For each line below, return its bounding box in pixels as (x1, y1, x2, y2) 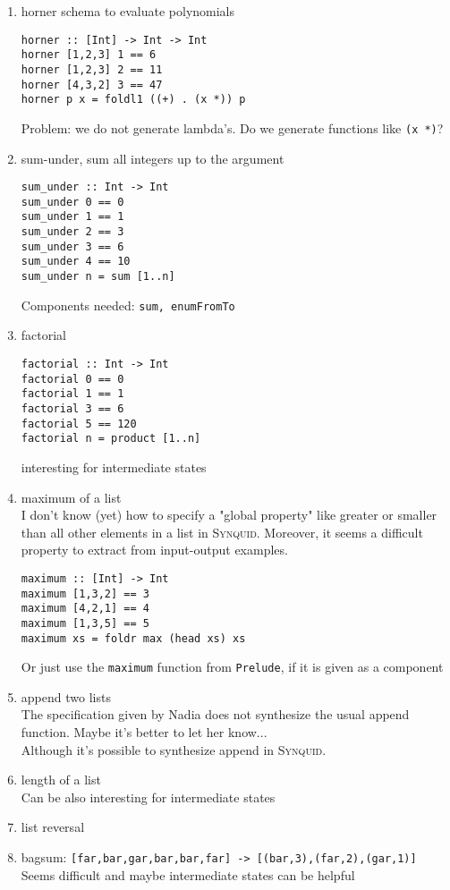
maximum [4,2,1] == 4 (21, 602, 149, 615)
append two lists (21, 687, 111, 706)
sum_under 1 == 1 (21, 210, 124, 224)
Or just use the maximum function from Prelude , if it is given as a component (21, 657, 444, 676)
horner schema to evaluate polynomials (21, 2, 235, 20)
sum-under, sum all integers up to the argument (21, 148, 284, 167)
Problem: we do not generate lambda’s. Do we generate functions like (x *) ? (21, 118, 444, 137)
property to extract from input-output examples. (21, 540, 288, 559)
